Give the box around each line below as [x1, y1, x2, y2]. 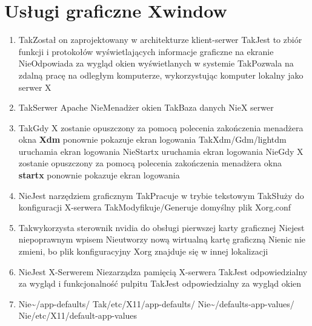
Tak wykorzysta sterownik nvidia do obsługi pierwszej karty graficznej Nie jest [18, 221, 305, 233]
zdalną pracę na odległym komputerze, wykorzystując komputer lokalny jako [18, 68, 304, 81]
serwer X [18, 80, 51, 93]
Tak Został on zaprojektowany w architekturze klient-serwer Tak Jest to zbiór [18, 33, 302, 46]
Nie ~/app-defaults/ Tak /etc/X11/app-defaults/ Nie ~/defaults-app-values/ [18, 297, 294, 310]
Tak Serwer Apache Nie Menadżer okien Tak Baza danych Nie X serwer [18, 101, 274, 114]
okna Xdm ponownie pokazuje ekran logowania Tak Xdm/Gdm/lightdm [18, 133, 287, 146]
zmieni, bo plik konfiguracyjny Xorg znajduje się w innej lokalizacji [18, 245, 268, 258]
